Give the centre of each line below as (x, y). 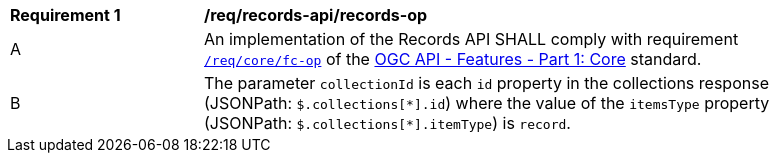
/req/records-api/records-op (316, 15)
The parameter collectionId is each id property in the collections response (486, 83)
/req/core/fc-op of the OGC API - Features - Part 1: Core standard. (453, 59)
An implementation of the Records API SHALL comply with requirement (471, 39)
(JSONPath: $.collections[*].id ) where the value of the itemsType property (487, 103)
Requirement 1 (65, 15)
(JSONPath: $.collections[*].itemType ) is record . (387, 123)
